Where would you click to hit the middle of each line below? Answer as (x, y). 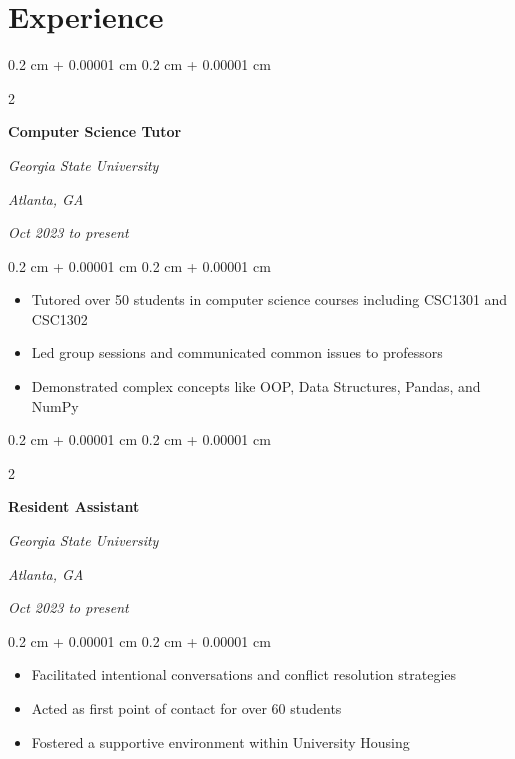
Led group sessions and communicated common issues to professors (237, 352)
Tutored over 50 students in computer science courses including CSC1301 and (269, 299)
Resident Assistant (74, 506)
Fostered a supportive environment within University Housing (220, 741)
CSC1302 (59, 318)
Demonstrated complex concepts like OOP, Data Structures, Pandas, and (256, 386)
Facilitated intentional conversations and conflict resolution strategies (244, 674)
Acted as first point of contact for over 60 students (186, 708)
